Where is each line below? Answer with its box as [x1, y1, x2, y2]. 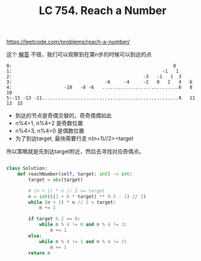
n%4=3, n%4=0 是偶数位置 [15, 127, 84, 134]
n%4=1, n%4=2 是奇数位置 [15, 120, 84, 127]
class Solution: [6, 166, 48, 172]
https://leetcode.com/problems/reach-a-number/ [6, 38, 130, 46]
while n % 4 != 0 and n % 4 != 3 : [38, 221, 127, 228]
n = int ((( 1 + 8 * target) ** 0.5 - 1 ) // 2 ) [28, 193, 147, 199]
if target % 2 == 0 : [28, 216, 81, 222]
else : [28, 233, 43, 239]
